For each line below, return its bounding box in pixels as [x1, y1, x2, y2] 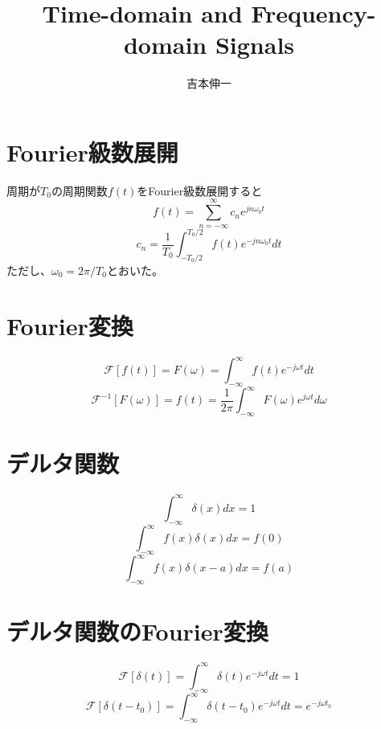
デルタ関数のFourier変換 [6, 615, 268, 648]
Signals [215, 28, 295, 61]
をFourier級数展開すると [137, 182, 263, 199]
